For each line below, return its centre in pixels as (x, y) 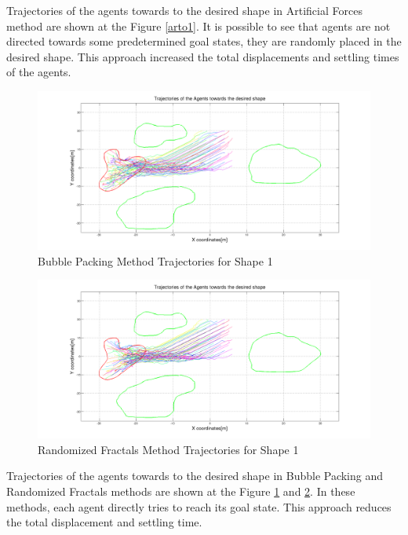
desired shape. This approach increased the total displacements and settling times (203, 56)
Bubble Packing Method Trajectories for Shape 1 (155, 260)
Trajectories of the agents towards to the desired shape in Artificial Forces (184, 10)
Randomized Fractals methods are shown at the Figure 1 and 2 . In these (181, 491)
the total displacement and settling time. (104, 522)
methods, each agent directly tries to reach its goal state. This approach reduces (199, 506)
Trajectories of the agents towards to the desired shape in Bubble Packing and (195, 476)
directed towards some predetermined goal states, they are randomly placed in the (204, 41)
